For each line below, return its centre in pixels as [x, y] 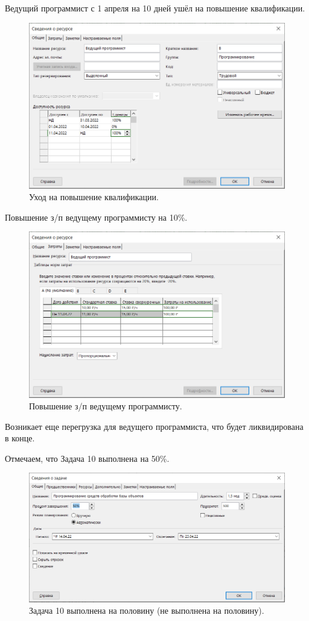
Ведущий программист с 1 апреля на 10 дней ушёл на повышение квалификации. [155, 8]
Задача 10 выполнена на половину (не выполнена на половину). [147, 610]
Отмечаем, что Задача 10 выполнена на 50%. [87, 458]
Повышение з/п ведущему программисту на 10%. [96, 217]
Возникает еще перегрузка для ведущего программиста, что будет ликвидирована [154, 426]
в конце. [20, 438]
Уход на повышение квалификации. [94, 197]
